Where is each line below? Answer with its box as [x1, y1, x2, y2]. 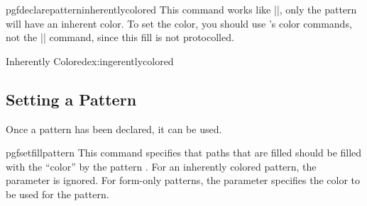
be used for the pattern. [6, 186, 109, 201]
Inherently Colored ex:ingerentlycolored [6, 53, 174, 68]
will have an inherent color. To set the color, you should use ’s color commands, [6, 16, 352, 30]
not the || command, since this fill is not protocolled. [6, 30, 234, 45]
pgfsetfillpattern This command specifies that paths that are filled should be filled [6, 145, 362, 160]
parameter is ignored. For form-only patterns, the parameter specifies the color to [6, 173, 361, 188]
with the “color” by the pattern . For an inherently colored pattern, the [6, 159, 317, 173]
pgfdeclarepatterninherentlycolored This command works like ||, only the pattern [6, 2, 357, 16]
